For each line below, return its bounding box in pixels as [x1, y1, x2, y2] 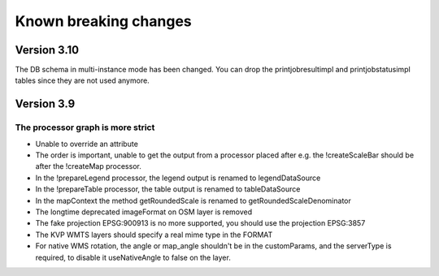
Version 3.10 [15, 43, 80, 57]
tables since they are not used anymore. [15, 75, 150, 85]
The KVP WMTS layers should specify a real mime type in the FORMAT [35, 230, 273, 239]
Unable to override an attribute [35, 139, 138, 149]
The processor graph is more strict [15, 122, 155, 133]
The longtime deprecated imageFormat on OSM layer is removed [35, 207, 253, 217]
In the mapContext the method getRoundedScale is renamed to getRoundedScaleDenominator [35, 196, 351, 205]
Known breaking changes [15, 12, 193, 30]
